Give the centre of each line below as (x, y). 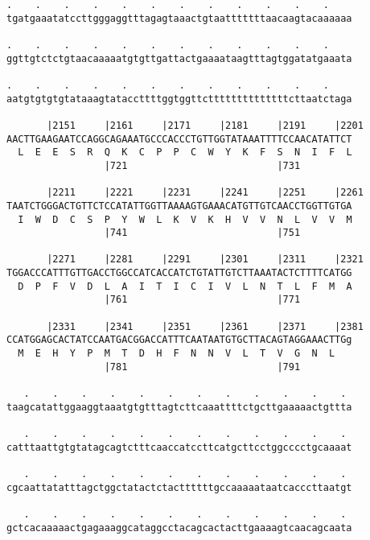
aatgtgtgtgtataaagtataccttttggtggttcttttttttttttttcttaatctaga (179, 99)
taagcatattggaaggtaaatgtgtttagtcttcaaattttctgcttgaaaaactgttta (179, 407)
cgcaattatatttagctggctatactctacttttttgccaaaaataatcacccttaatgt (179, 487)
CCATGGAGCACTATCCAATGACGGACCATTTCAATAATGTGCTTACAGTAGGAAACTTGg (179, 340)
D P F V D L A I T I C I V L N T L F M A (185, 286)
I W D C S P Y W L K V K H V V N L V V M (185, 219)
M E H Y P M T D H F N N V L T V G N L (177, 354)
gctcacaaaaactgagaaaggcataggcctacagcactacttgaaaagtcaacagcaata (179, 528)
